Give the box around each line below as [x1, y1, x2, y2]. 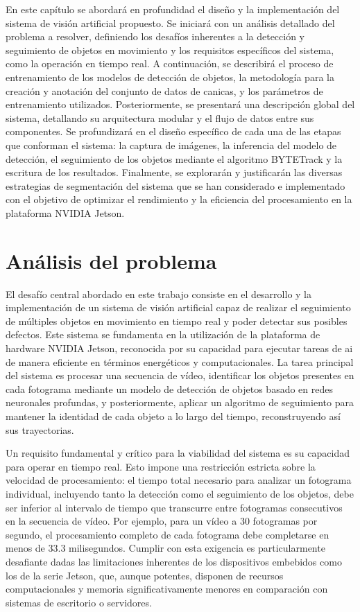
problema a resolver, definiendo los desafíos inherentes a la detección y [6, 29, 305, 44]
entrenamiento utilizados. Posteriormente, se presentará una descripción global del [6, 97, 355, 112]
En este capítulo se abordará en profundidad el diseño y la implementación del [6, 2, 340, 16]
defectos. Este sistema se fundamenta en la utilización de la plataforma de [6, 327, 320, 342]
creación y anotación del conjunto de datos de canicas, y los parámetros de [6, 83, 323, 98]
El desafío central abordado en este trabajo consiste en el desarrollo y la [6, 286, 311, 301]
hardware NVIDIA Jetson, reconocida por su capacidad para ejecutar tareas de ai [6, 341, 353, 355]
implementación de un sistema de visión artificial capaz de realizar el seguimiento [6, 300, 351, 315]
